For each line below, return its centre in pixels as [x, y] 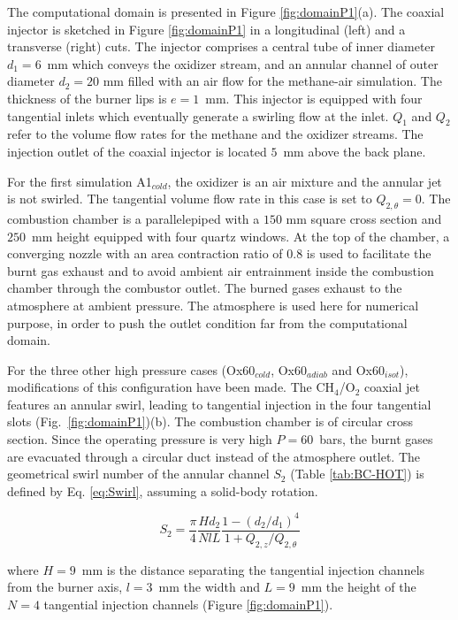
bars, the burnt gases [376, 439]
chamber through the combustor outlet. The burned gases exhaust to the [205, 288]
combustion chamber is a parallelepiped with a [134, 218]
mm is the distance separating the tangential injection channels [253, 569]
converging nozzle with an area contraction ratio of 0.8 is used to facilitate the [219, 253]
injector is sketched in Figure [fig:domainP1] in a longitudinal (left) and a [206, 29]
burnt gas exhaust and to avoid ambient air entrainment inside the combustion [221, 270]
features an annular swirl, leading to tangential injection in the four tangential [219, 404]
